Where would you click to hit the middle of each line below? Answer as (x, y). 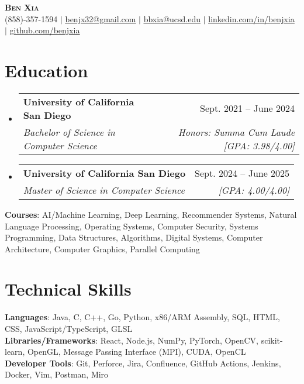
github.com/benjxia (45, 30)
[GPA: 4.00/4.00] (254, 190)
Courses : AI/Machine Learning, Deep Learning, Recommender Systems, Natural (151, 214)
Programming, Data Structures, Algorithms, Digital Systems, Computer (134, 237)
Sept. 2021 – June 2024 (247, 108)
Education (46, 70)
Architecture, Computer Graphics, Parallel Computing (102, 248)
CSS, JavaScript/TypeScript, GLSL (69, 328)
